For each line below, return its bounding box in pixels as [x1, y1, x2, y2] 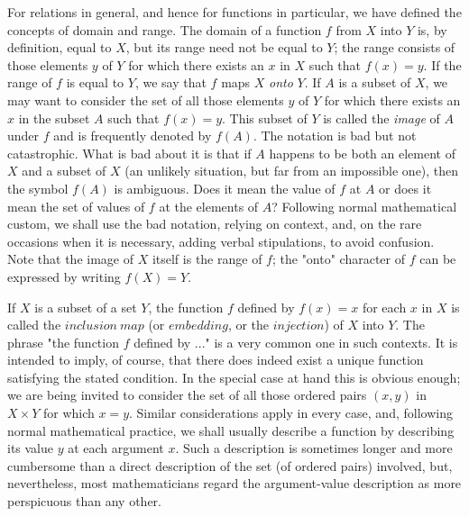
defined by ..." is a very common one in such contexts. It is [133, 332, 458, 351]
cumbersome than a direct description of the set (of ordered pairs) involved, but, [7, 456, 453, 475]
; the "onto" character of [271, 249, 406, 268]
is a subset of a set [34, 297, 137, 316]
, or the [227, 315, 270, 334]
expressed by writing [7, 267, 121, 285]
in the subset [18, 108, 90, 127]
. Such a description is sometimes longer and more [175, 439, 453, 457]
